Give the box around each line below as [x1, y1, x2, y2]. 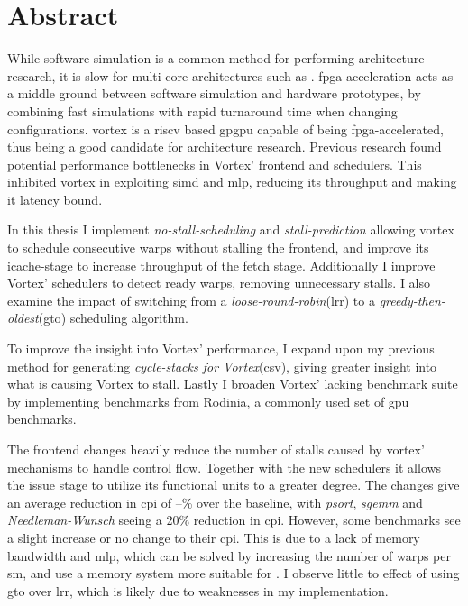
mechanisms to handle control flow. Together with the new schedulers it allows [7, 457, 442, 476]
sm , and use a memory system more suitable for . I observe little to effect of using [7, 564, 460, 583]
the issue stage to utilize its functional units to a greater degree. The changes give [7, 475, 460, 494]
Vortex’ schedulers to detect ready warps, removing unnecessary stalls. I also [7, 273, 431, 292]
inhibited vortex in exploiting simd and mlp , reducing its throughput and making [7, 172, 457, 191]
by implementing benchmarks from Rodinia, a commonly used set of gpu [7, 391, 409, 410]
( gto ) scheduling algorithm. [38, 308, 188, 327]
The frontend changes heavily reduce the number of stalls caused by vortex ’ [7, 440, 425, 458]
